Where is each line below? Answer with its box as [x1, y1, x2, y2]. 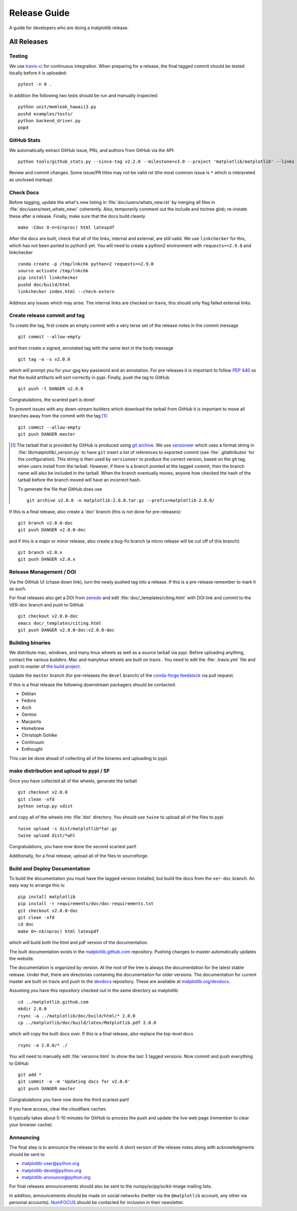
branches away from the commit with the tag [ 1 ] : [9, 413, 108, 419]
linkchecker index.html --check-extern [18, 289, 115, 295]
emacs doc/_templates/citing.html [18, 620, 101, 626]
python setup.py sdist [18, 803, 73, 809]
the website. [9, 956, 35, 961]
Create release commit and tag [9, 312, 85, 319]
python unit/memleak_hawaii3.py [18, 104, 97, 110]
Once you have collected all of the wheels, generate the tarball [9, 778, 137, 784]
